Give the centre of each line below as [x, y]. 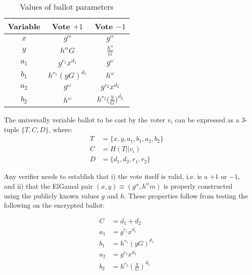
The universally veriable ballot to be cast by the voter [85, 119]
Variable [24, 26]
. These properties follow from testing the [186, 195]
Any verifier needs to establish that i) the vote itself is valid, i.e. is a [106, 176]
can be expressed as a [207, 119]
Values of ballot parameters [67, 7]
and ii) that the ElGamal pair [48, 186]
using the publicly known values [52, 195]
